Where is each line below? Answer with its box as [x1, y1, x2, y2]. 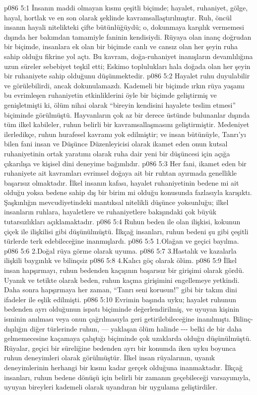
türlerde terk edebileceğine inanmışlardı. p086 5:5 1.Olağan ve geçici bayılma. [4, 236, 239, 246]
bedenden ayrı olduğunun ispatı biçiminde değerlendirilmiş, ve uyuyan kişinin [4, 304, 240, 314]
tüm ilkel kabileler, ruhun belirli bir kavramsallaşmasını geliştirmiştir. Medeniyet [4, 119, 250, 130]
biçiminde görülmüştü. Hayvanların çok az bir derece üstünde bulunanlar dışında [4, 109, 250, 120]
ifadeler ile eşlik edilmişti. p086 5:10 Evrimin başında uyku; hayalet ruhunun [4, 294, 237, 304]
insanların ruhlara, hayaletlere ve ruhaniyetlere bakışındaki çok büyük [4, 206, 217, 217]
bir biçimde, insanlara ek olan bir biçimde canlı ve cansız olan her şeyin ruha [4, 41, 238, 52]
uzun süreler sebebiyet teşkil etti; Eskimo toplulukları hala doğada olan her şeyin [4, 61, 251, 71]
